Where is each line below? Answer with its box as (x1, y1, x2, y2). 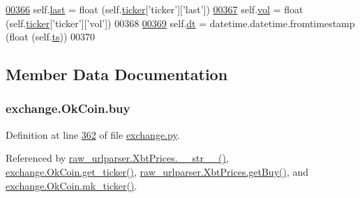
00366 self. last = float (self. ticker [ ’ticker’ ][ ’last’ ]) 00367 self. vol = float (6, 2, 303, 16)
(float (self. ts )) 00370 (6, 29, 96, 44)
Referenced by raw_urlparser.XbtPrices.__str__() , (6, 151, 229, 165)
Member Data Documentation (6, 63, 228, 85)
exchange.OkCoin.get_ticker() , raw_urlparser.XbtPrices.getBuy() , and (6, 164, 309, 178)
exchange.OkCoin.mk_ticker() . (6, 178, 137, 192)
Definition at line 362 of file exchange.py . (6, 127, 180, 142)
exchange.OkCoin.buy (6, 100, 130, 117)
